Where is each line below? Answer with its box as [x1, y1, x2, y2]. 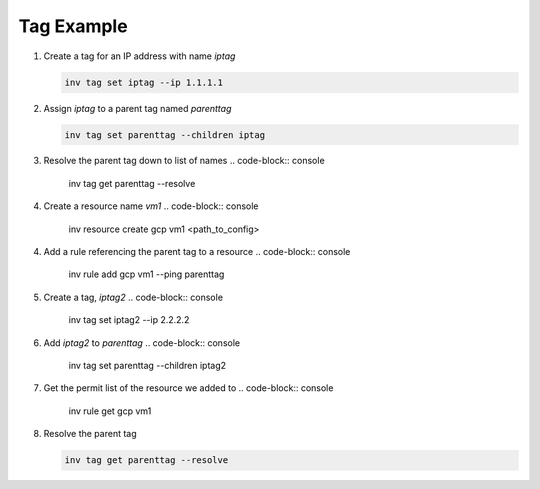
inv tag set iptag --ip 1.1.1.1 [64, 76, 224, 88]
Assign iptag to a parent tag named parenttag [43, 102, 232, 114]
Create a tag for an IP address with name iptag [43, 50, 236, 62]
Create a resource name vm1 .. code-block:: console [43, 200, 259, 212]
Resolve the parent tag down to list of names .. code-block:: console [43, 155, 325, 167]
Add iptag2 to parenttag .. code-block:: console [43, 336, 240, 349]
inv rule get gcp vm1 [68, 405, 152, 417]
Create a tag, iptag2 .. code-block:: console [43, 291, 224, 303]
